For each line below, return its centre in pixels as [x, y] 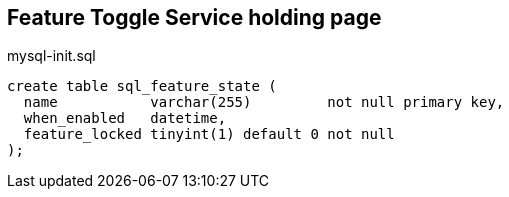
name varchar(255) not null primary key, [264, 102]
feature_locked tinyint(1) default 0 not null [209, 134]
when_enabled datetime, [125, 118]
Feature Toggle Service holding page [194, 17]
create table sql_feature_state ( [142, 86]
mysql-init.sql [51, 56]
